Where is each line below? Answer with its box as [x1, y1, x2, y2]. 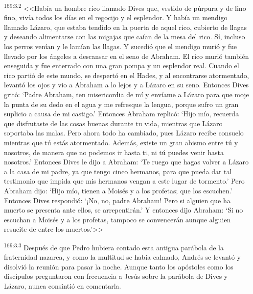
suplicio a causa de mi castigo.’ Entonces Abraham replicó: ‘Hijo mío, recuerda [4, 108, 239, 119]
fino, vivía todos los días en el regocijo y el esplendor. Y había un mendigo [4, 12, 228, 23]
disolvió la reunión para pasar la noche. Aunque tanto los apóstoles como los [4, 261, 233, 271]
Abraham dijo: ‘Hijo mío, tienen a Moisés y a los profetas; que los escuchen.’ [4, 185, 232, 195]
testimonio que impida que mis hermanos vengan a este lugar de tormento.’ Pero [4, 176, 245, 186]
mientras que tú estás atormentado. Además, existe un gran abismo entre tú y [4, 137, 238, 147]
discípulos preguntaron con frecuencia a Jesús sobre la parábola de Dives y [4, 271, 228, 281]
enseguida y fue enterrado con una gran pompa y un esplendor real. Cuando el [4, 60, 239, 71]
